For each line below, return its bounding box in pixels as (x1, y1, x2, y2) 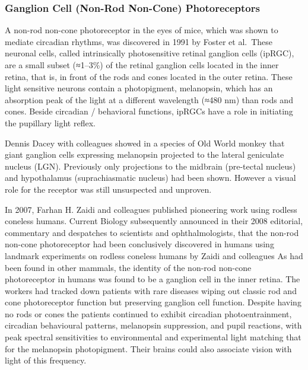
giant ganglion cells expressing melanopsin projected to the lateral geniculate (5, 148, 284, 161)
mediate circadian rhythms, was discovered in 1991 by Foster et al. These (5, 35, 273, 47)
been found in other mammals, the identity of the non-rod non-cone (5, 261, 252, 273)
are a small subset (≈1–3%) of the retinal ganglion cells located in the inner (5, 59, 279, 71)
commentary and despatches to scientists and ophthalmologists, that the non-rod (5, 226, 299, 238)
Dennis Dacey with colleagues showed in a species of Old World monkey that (5, 136, 285, 149)
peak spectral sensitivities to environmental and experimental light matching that (5, 331, 301, 343)
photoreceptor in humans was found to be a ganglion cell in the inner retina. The (5, 273, 300, 285)
